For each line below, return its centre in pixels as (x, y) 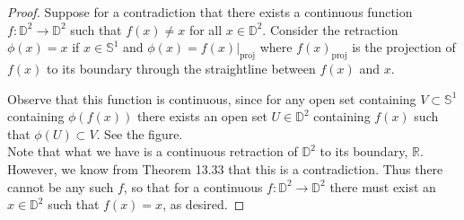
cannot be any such (61, 186)
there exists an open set (202, 116)
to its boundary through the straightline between (181, 68)
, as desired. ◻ (204, 204)
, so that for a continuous (193, 186)
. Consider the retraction (330, 29)
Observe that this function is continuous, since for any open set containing (212, 98)
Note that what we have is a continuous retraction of (153, 151)
